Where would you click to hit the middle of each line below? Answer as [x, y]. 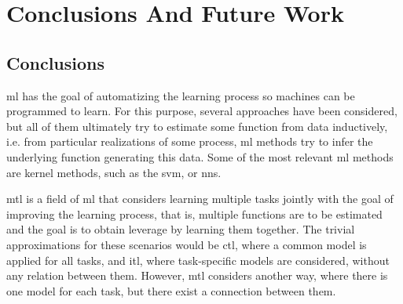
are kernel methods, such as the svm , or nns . [114, 172]
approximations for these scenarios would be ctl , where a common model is [187, 244]
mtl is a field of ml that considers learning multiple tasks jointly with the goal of [200, 199]
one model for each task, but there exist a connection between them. [171, 290]
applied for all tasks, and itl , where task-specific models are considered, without [198, 260]
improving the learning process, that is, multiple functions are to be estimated [194, 214]
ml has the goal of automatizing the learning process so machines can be [181, 95]
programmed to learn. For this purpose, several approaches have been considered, [202, 111]
